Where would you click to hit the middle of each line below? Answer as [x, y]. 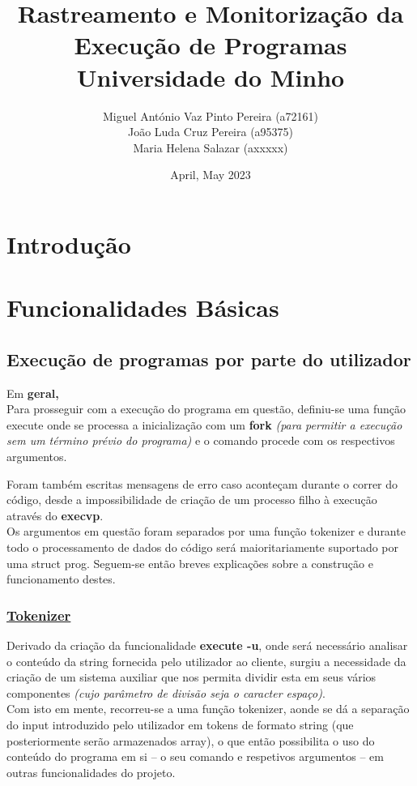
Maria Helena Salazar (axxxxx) [211, 147]
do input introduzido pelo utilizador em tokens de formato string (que [180, 724]
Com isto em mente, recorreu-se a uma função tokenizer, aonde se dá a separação [208, 709]
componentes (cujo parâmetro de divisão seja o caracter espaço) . [166, 692]
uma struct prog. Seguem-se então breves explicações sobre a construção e [190, 563]
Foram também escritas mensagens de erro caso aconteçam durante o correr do [202, 483]
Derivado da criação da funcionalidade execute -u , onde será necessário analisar [207, 645]
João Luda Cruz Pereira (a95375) [211, 132]
